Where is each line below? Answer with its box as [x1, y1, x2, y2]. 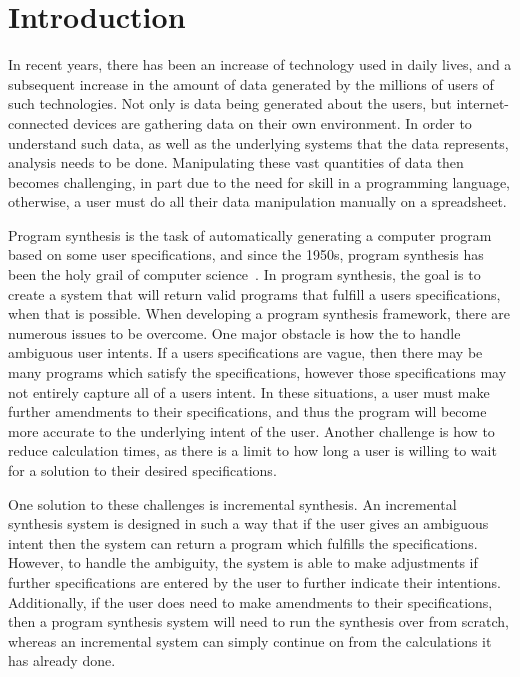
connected [8, 112, 69, 133]
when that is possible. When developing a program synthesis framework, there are [8, 303, 510, 324]
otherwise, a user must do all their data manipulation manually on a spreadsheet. [8, 191, 507, 212]
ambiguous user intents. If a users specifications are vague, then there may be [8, 342, 483, 363]
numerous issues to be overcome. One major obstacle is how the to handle [8, 322, 461, 343]
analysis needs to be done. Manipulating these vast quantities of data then [8, 152, 464, 173]
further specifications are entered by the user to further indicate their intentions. [8, 571, 501, 592]
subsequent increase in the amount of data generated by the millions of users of [8, 73, 494, 94]
